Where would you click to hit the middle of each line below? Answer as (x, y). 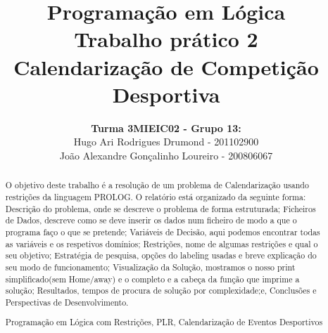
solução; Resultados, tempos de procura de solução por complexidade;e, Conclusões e (161, 290)
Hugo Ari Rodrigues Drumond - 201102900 (166, 142)
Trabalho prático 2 (166, 39)
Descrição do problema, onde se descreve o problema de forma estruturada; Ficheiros (160, 208)
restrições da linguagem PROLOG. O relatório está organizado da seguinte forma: (156, 196)
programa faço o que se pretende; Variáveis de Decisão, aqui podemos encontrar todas (163, 231)
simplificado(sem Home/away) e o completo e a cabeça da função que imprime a (152, 279)
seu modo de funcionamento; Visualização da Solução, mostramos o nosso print (150, 267)
